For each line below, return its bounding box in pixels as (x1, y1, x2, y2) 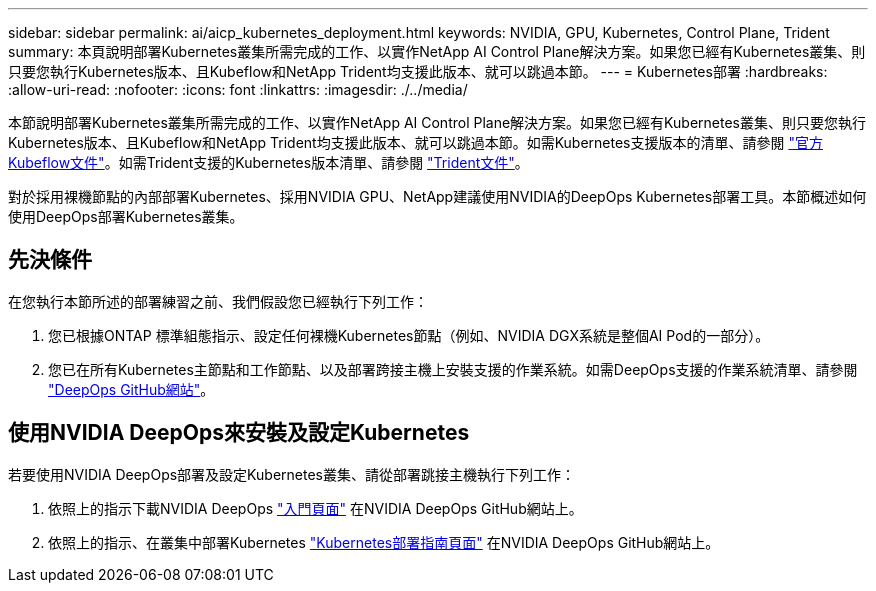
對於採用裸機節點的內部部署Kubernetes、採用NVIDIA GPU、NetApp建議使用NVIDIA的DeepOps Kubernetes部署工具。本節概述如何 (8, 188, 867, 205)
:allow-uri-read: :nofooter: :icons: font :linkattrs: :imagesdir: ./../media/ (8, 81, 468, 98)
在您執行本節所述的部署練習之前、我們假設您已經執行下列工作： (8, 292, 428, 310)
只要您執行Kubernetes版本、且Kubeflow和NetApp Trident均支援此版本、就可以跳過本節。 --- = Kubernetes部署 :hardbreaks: (8, 63, 828, 80)
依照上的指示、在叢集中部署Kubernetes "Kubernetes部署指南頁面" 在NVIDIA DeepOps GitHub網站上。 (48, 533, 720, 551)
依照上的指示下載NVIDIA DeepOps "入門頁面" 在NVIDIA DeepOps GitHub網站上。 (48, 499, 583, 517)
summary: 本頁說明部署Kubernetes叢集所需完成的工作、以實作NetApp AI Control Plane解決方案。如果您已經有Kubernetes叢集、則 (8, 43, 866, 60)
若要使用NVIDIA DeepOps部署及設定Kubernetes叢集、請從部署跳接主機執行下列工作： (8, 465, 575, 483)
